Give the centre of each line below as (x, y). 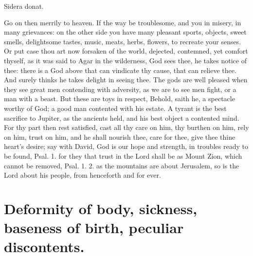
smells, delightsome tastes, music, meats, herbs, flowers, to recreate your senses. (123, 41)
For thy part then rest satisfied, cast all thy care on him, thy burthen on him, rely (126, 127)
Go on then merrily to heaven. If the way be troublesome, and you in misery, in (123, 22)
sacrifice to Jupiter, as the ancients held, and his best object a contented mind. (122, 118)
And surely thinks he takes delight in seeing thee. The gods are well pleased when (126, 80)
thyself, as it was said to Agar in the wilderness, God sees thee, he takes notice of (125, 60)
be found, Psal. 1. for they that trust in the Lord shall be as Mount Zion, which (123, 155)
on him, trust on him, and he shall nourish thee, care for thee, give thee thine (120, 137)
